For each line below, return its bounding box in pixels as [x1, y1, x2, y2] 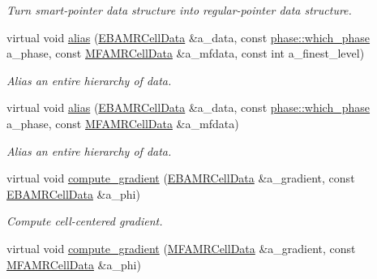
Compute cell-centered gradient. [6, 212, 163, 230]
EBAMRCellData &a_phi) [6, 185, 140, 202]
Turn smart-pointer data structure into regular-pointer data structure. [6, 2, 352, 18]
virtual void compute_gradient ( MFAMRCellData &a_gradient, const [6, 239, 356, 256]
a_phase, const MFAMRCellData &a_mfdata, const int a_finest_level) [6, 45, 365, 62]
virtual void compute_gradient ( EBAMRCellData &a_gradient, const [6, 170, 355, 187]
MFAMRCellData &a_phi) [6, 255, 141, 273]
